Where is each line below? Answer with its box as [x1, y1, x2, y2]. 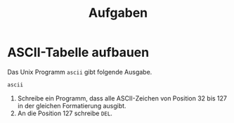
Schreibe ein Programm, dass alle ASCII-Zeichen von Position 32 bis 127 [17, 93, 227, 103]
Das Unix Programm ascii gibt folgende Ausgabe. [7, 67, 152, 76]
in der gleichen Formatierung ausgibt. [17, 101, 126, 110]
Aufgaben [88, 5, 148, 21]
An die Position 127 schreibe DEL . [17, 109, 112, 117]
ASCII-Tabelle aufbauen [7, 44, 150, 60]
